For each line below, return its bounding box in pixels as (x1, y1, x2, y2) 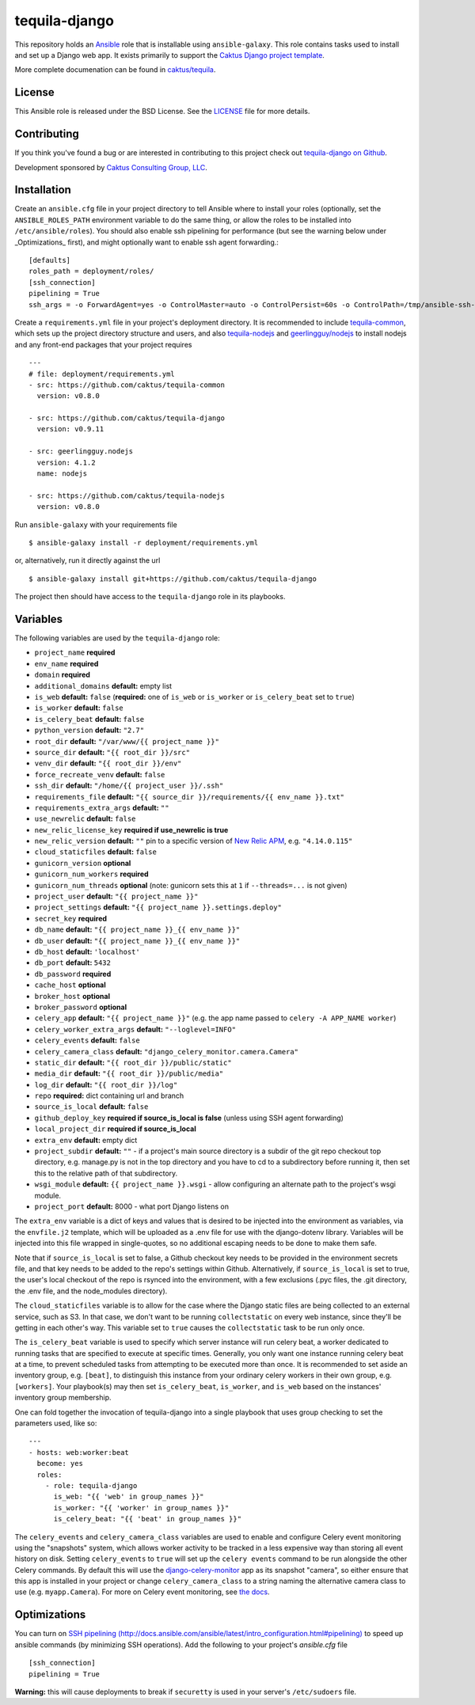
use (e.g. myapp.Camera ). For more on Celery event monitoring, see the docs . (14, 1587, 270, 1597)
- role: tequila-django (44, 1481, 138, 1490)
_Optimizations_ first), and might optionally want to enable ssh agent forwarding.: (14, 237, 279, 247)
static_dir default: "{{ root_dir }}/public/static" (34, 1058, 233, 1067)
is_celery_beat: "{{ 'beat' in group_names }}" (53, 1514, 241, 1524)
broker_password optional (34, 1002, 127, 1012)
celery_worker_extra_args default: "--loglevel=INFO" (34, 1024, 237, 1034)
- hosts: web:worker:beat (28, 1448, 130, 1456)
